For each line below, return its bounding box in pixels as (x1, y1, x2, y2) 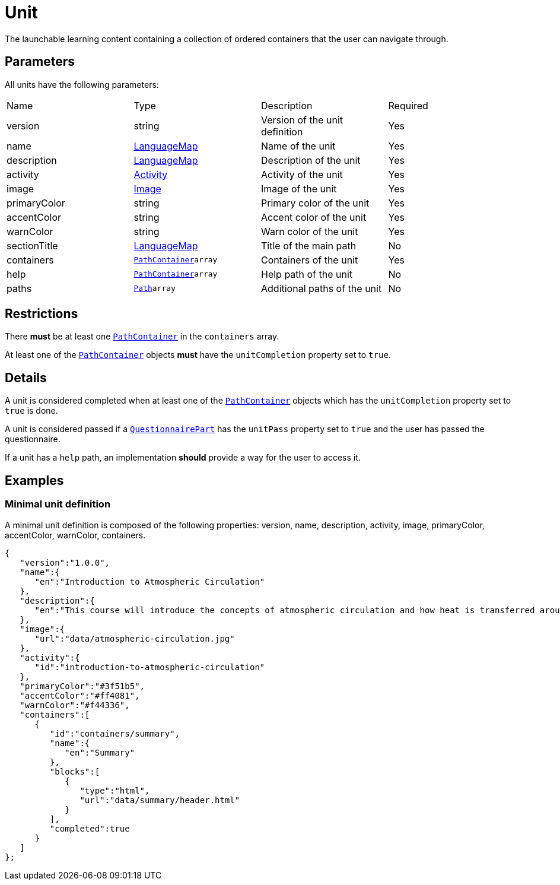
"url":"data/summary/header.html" (79, 795, 240, 805)
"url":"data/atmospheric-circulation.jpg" (34, 633, 235, 643)
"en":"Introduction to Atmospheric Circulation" (34, 576, 265, 586)
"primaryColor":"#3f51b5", (20, 681, 145, 691)
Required (388, 99, 428, 112)
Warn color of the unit (261, 225, 358, 237)
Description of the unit (261, 154, 361, 166)
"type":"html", (79, 785, 150, 795)
